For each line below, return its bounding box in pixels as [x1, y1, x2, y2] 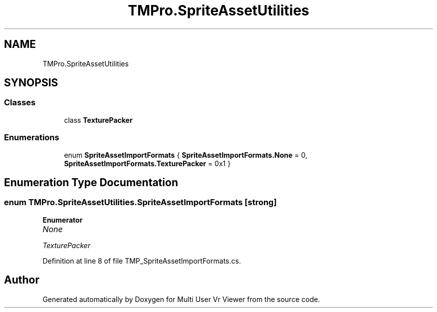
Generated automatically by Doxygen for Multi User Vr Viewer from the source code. [42, 295, 320, 304]
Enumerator [42, 215, 83, 224]
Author [4, 274, 39, 287]
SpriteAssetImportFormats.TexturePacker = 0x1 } [64, 159, 231, 168]
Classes [4, 97, 36, 108]
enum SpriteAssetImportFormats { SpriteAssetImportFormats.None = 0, [64, 150, 308, 159]
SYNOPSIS [4, 76, 58, 89]
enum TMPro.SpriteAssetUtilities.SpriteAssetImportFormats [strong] [4, 197, 277, 208]
